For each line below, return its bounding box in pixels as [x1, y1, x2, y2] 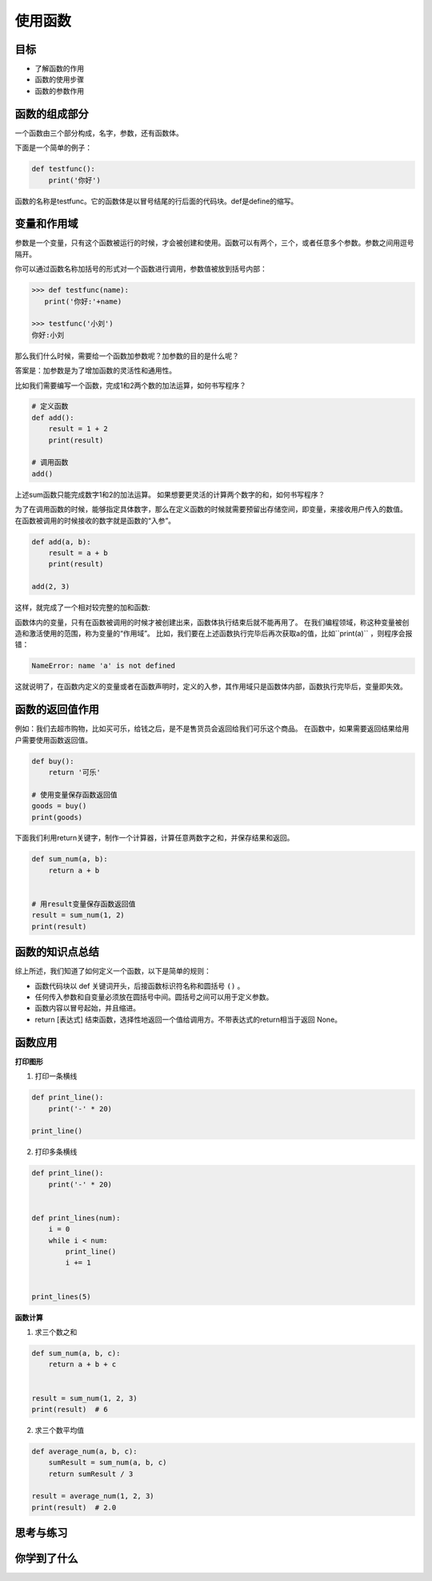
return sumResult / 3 [48, 1469, 134, 1478]
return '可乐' [48, 768, 102, 776]
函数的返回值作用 [14, 703, 99, 716]
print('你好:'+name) [44, 296, 122, 306]
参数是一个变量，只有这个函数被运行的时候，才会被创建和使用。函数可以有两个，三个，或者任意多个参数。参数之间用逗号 [14, 238, 414, 248]
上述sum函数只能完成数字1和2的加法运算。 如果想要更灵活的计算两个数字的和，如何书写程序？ [14, 490, 326, 499]
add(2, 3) [31, 582, 70, 591]
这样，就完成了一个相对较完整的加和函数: [14, 603, 151, 612]
